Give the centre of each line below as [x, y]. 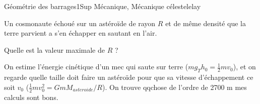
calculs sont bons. [31, 97]
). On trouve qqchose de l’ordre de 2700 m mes [174, 87]
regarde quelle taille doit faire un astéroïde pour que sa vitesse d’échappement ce [129, 77]
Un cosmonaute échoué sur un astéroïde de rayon [80, 23]
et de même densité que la [206, 23]
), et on [244, 67]
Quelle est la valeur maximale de [54, 49]
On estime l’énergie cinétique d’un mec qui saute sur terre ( [96, 67]
